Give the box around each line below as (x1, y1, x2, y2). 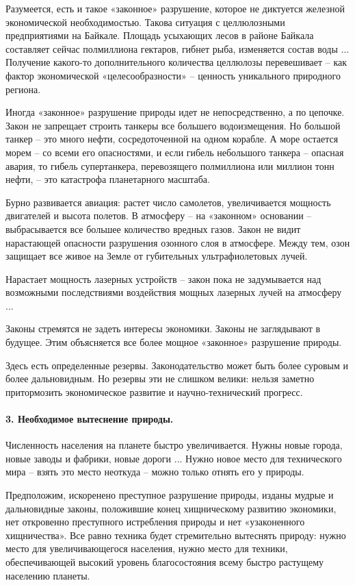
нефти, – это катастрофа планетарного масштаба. (5, 172, 210, 186)
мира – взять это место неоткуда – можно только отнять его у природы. (5, 464, 304, 479)
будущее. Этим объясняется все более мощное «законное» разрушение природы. (5, 335, 342, 349)
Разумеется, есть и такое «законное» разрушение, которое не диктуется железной (5, 1, 345, 15)
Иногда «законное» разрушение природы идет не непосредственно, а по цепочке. (5, 105, 345, 119)
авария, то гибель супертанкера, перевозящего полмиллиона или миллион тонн (5, 158, 334, 173)
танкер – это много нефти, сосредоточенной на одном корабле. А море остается (5, 132, 339, 146)
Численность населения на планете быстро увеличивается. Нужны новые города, (5, 438, 343, 452)
